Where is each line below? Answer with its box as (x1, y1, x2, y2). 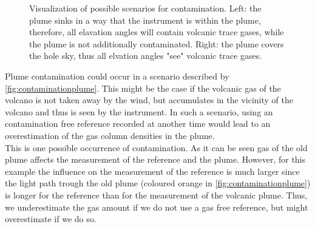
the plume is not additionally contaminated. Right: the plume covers (29, 37, 284, 50)
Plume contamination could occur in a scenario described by (5, 69, 229, 82)
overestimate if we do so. (5, 212, 97, 225)
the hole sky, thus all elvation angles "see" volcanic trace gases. (29, 49, 262, 62)
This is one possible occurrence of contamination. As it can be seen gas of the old (5, 141, 308, 154)
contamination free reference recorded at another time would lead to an (5, 117, 271, 130)
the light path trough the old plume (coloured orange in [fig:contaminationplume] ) (5, 177, 311, 189)
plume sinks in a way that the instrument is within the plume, (29, 13, 261, 26)
